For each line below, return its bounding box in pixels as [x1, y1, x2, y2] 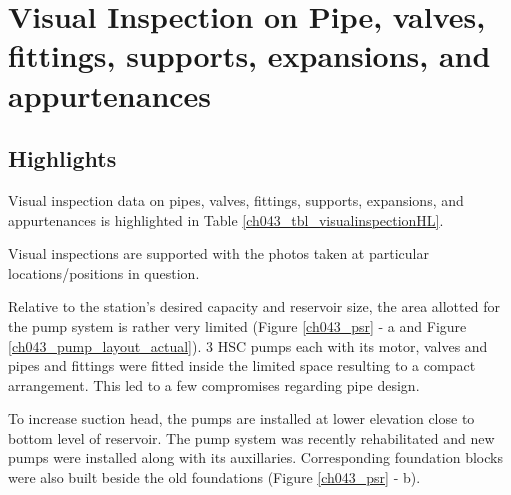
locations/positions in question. [8, 262, 200, 283]
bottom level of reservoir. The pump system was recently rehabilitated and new [8, 427, 495, 448]
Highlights [8, 143, 117, 174]
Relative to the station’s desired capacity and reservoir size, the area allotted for [8, 296, 500, 317]
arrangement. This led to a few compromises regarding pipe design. [8, 374, 420, 395]
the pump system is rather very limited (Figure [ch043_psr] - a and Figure [8, 315, 467, 336]
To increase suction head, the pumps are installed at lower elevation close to [8, 408, 475, 429]
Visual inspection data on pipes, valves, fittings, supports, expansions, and [8, 189, 464, 210]
